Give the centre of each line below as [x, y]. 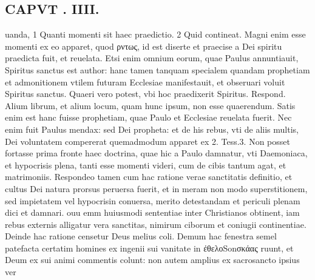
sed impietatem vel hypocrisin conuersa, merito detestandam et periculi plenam [153, 200]
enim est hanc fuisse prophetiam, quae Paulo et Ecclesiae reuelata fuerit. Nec [148, 117]
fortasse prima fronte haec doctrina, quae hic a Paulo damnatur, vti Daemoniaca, [156, 153]
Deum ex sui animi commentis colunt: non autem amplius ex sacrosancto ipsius [152, 260]
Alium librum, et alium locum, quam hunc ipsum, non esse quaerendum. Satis [150, 105]
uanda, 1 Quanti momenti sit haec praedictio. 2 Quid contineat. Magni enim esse [155, 34]
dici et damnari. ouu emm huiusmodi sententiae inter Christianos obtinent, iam [152, 212]
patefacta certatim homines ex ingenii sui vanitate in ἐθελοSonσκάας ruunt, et [149, 248]
